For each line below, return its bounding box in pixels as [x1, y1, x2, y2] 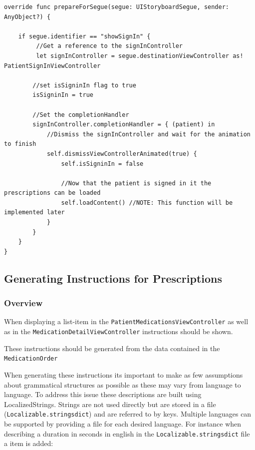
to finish [4, 140, 36, 148]
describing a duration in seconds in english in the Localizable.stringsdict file [4, 428, 250, 439]
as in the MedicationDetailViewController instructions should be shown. [4, 326, 233, 337]
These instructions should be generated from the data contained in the [4, 343, 220, 353]
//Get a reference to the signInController [36, 42, 183, 50]
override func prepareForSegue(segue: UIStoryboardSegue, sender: [4, 3, 230, 10]
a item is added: [4, 438, 53, 449]
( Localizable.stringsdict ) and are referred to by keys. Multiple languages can [4, 409, 252, 419]
